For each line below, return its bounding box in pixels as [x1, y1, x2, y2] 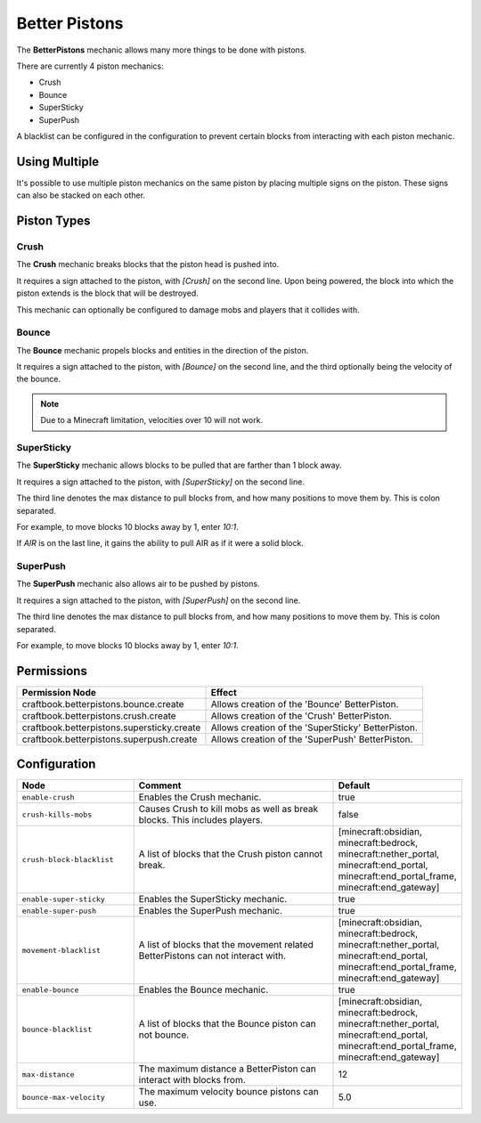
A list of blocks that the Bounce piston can [138, 1018, 316, 1030]
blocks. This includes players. [138, 814, 263, 826]
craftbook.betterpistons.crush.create [21, 709, 177, 721]
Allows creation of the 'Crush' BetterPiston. [210, 709, 392, 721]
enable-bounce [21, 985, 79, 995]
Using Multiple [16, 154, 100, 169]
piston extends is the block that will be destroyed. [16, 288, 200, 298]
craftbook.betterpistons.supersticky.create [21, 721, 201, 734]
